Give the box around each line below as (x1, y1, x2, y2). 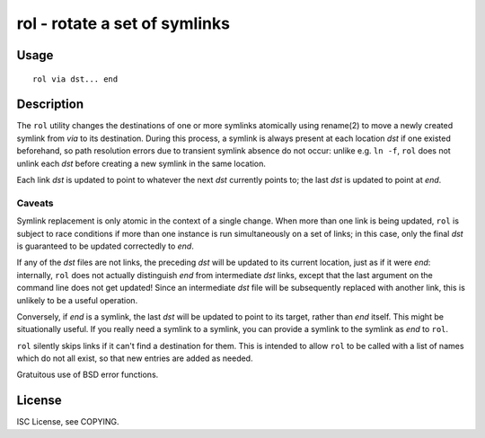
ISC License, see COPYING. (16, 416, 119, 427)
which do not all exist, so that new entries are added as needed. (16, 353, 253, 364)
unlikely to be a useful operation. (16, 294, 138, 305)
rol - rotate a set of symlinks (16, 13, 231, 33)
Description (16, 97, 84, 112)
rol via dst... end (32, 74, 119, 84)
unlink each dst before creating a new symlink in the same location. (16, 158, 267, 169)
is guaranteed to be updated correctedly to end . (16, 241, 195, 251)
